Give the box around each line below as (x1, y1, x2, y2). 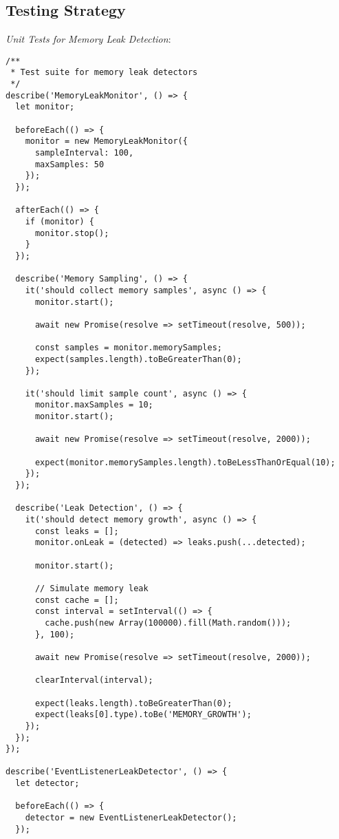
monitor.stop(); (34, 228, 109, 238)
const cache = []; (34, 595, 119, 605)
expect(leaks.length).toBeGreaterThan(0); (34, 698, 232, 708)
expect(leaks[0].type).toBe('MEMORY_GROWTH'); (34, 710, 252, 720)
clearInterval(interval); (34, 675, 153, 686)
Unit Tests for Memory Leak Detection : (6, 32, 171, 46)
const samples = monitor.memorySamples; (34, 343, 222, 353)
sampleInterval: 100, (34, 148, 134, 158)
